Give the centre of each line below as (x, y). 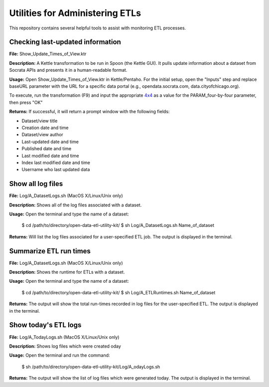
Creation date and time (45, 128)
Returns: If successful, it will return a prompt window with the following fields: (89, 112)
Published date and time (47, 149)
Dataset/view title (40, 121)
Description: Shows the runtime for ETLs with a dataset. (67, 272)
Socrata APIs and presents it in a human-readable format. (68, 70)
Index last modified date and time (56, 163)
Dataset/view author (42, 135)
